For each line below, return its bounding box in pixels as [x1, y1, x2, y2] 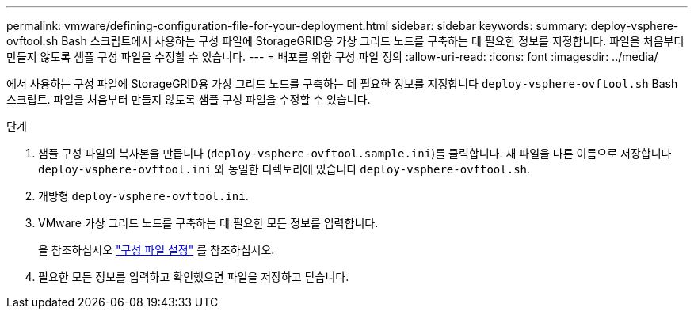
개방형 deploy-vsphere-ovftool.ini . [38, 189, 249, 203]
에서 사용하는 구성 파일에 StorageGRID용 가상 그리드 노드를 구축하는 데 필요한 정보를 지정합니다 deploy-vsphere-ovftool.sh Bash [6, 77, 678, 90]
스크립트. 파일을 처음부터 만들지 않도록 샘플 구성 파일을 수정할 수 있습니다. [6, 93, 371, 106]
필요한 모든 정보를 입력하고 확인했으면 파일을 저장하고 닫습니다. [38, 270, 349, 283]
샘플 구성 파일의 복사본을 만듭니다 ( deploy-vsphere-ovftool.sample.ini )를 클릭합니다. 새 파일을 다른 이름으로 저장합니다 [38, 146, 672, 160]
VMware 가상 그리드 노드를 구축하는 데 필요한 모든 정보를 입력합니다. [38, 216, 379, 230]
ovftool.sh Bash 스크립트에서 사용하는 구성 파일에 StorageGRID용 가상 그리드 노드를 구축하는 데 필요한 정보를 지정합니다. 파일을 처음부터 [6, 34, 684, 47]
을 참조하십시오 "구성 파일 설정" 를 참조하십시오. [38, 243, 275, 256]
